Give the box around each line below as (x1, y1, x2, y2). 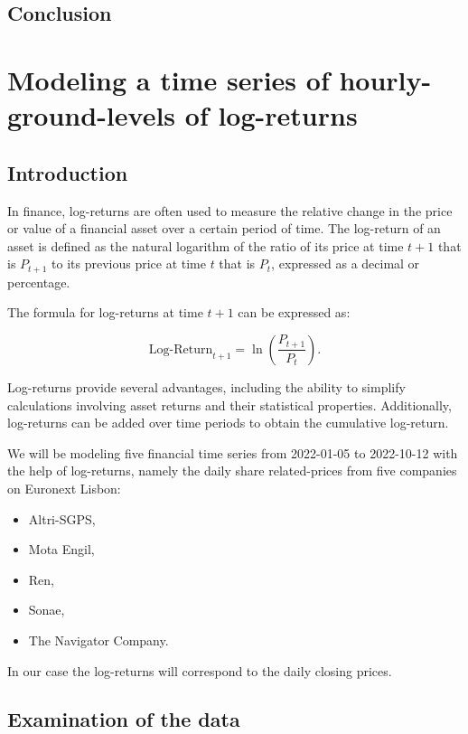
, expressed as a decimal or (271, 254, 420, 273)
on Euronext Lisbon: (7, 478, 121, 497)
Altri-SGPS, (28, 509, 96, 528)
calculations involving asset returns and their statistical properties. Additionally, (7, 395, 452, 414)
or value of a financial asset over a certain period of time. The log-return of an (7, 219, 441, 238)
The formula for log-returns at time (7, 303, 203, 322)
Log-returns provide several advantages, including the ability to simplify (7, 377, 406, 396)
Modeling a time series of (7, 61, 330, 98)
